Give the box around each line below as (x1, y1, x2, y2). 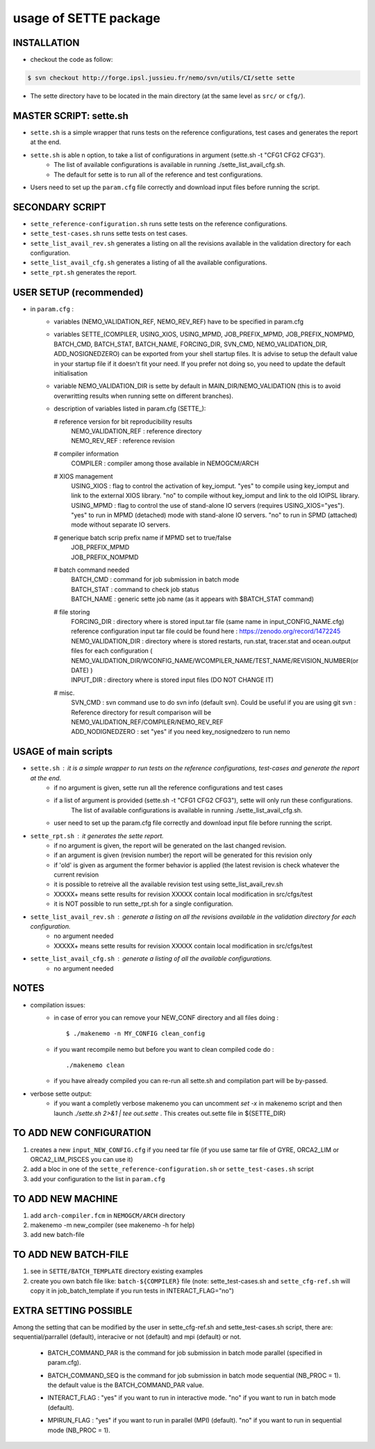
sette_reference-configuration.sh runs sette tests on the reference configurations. (30, 219, 287, 227)
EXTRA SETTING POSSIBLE (12, 1304, 133, 1316)
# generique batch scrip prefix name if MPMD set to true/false (53, 533, 232, 542)
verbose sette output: (30, 1089, 92, 1098)
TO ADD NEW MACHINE (12, 1193, 118, 1205)
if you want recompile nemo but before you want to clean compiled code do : (53, 1045, 274, 1053)
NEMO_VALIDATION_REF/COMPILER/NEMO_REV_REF (71, 717, 224, 726)
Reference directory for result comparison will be (71, 708, 212, 717)
